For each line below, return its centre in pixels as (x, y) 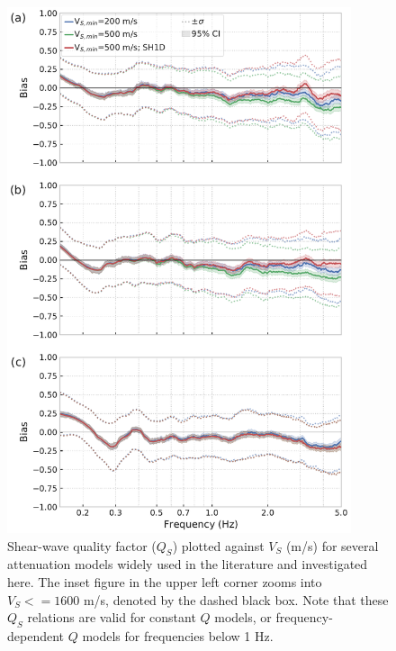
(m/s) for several (332, 545)
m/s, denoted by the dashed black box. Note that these (236, 599)
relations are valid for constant (112, 617)
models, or (243, 617)
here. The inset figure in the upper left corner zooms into (165, 582)
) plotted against (218, 545)
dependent (36, 636)
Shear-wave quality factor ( (82, 545)
